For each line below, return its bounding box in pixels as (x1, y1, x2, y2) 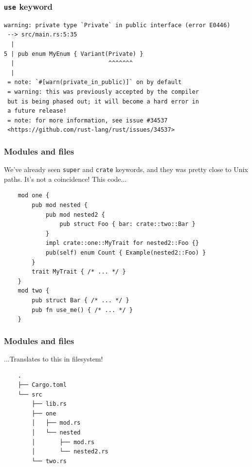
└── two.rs (32, 457, 67, 465)
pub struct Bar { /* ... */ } (32, 296, 129, 304)
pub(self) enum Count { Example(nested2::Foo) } (45, 249, 206, 256)
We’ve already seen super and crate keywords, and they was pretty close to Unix (4, 164, 248, 174)
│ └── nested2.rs (32, 448, 108, 455)
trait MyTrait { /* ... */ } (32, 268, 126, 276)
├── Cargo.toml (18, 381, 67, 389)
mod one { (18, 192, 50, 199)
